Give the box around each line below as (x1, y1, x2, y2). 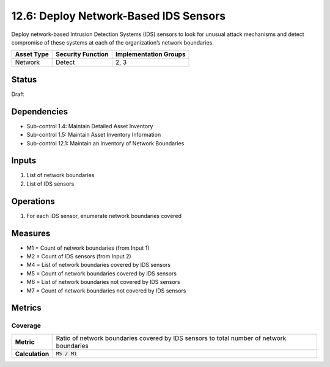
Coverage (11, 321, 42, 330)
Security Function (56, 50, 109, 59)
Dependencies (11, 106, 68, 117)
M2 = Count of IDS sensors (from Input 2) (26, 253, 131, 260)
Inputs (11, 156, 37, 166)
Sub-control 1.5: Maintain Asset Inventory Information (26, 131, 161, 139)
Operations (11, 196, 55, 206)
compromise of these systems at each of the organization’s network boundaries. (11, 38, 214, 46)
